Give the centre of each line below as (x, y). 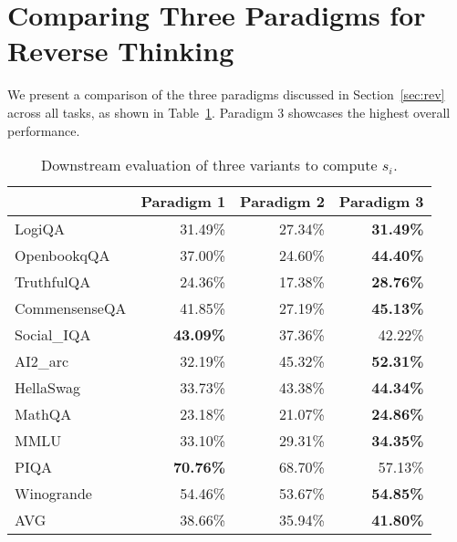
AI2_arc (42, 361)
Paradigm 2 (282, 202)
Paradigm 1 (183, 202)
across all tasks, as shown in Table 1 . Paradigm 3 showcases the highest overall (229, 112)
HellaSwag (48, 388)
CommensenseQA (71, 308)
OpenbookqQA (62, 255)
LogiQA (40, 229)
